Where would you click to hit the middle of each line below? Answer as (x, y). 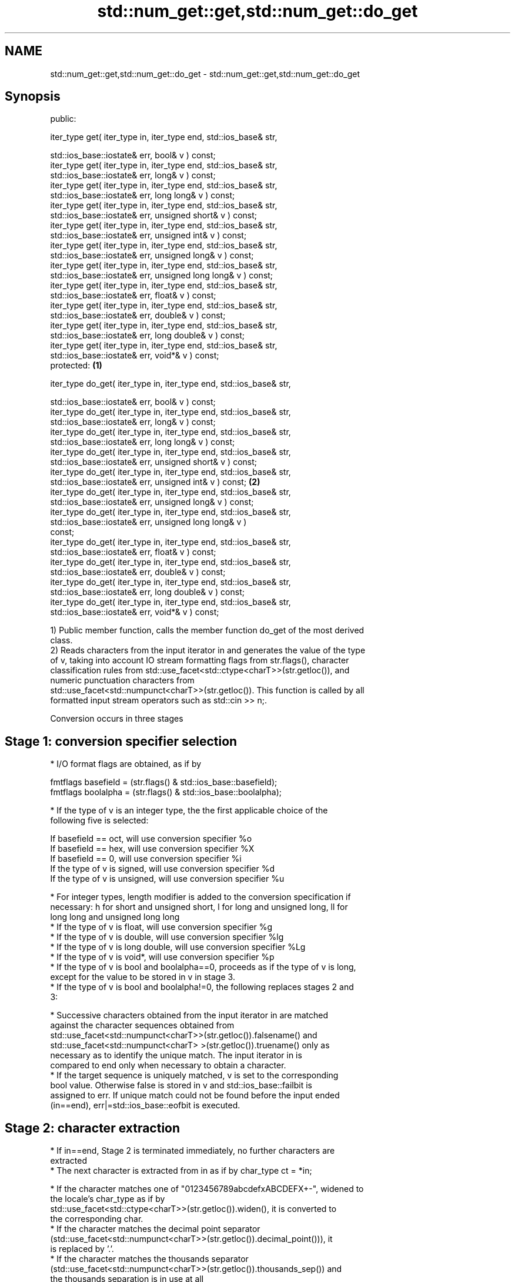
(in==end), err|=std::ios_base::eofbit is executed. (145, 1105)
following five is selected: (99, 821)
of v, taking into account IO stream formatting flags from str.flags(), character (200, 660)
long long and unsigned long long (115, 917)
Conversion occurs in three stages (117, 719)
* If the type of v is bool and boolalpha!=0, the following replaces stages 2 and (202, 987)
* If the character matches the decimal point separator (155, 1229)
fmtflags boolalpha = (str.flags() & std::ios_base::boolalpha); (166, 792)
